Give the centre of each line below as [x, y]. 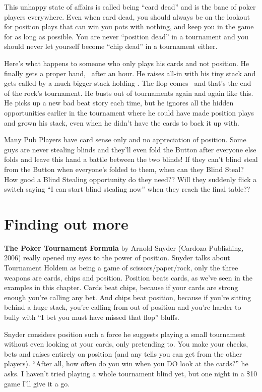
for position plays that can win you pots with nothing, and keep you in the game [129, 26]
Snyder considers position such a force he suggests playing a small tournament [125, 334]
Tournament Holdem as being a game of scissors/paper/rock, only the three [121, 267]
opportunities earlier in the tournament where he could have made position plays [129, 112]
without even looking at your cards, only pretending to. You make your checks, [126, 344]
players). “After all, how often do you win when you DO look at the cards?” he [126, 363]
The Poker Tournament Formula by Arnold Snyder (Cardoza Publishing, [124, 247]
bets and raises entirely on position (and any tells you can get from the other [123, 353]
